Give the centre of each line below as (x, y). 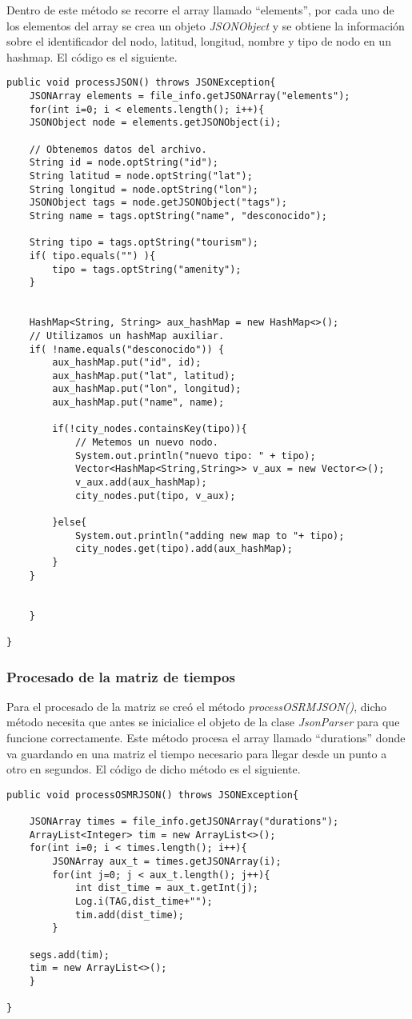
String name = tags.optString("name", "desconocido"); (178, 216)
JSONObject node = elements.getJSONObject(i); (155, 123)
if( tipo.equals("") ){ (92, 256)
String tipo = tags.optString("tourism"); (144, 243)
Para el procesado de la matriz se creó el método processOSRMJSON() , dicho (197, 706)
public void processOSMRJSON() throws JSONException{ (153, 795)
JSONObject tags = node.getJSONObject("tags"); (158, 203)
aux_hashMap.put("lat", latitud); (144, 376)
